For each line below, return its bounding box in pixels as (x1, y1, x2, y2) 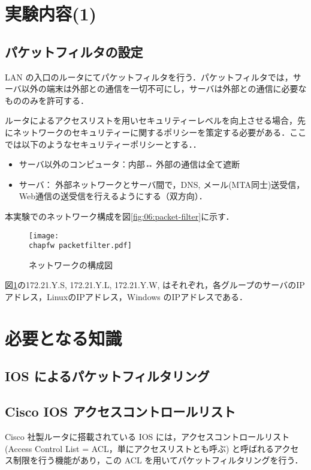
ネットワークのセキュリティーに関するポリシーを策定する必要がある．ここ (13, 125, 307, 138)
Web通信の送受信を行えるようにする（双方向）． (19, 190, 207, 202)
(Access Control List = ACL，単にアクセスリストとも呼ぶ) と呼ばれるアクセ (5, 442, 299, 454)
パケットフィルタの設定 (5, 42, 143, 61)
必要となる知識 (5, 325, 122, 350)
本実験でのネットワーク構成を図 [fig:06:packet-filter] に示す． (5, 209, 234, 222)
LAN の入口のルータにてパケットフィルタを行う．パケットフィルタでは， (5, 70, 293, 83)
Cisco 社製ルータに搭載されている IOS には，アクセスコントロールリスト (5, 430, 290, 442)
